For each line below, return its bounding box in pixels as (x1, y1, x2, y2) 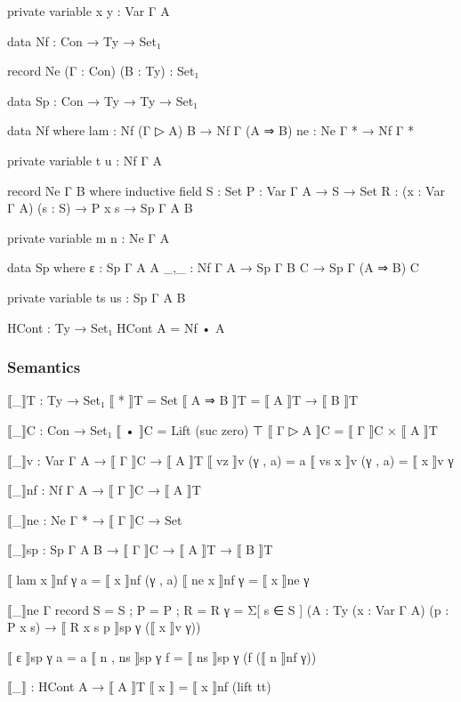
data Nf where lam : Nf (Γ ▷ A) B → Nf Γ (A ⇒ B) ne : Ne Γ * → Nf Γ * (7, 121, 415, 140)
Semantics (7, 356, 81, 378)
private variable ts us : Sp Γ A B (7, 287, 186, 306)
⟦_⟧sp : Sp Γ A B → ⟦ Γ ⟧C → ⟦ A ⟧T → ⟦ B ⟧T (7, 540, 273, 559)
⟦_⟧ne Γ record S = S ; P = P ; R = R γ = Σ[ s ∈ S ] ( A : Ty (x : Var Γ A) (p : (7, 600, 449, 618)
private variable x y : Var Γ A (7, 2, 170, 20)
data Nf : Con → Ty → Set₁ (7, 31, 161, 50)
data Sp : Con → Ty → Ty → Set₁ (7, 91, 198, 109)
